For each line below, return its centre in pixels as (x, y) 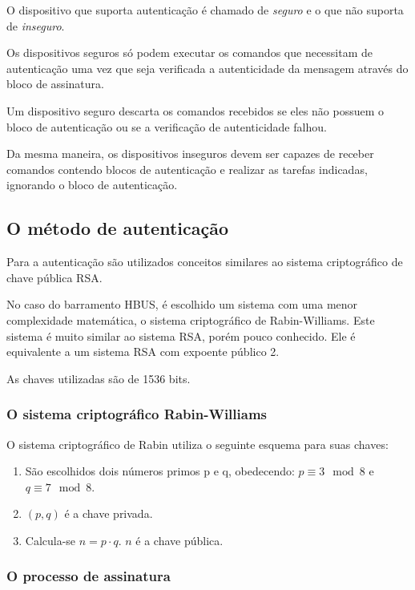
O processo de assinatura (89, 576)
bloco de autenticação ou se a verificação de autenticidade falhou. (167, 126)
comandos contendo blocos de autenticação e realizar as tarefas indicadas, (187, 169)
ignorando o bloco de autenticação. (92, 185)
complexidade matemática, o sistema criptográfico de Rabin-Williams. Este (191, 319)
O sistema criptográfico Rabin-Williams (137, 414)
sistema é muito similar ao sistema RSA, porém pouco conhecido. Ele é (181, 335)
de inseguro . (36, 25)
